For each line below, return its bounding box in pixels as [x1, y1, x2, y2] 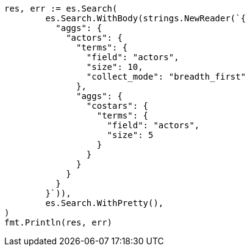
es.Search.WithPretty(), [45, 198, 164, 208]
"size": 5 [107, 130, 154, 140]
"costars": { [86, 101, 149, 111]
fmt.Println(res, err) [4, 218, 113, 227]
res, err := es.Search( [4, 4, 118, 13]
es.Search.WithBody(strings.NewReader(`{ [45, 13, 246, 23]
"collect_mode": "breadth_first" [86, 72, 246, 81]
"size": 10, [86, 62, 143, 72]
